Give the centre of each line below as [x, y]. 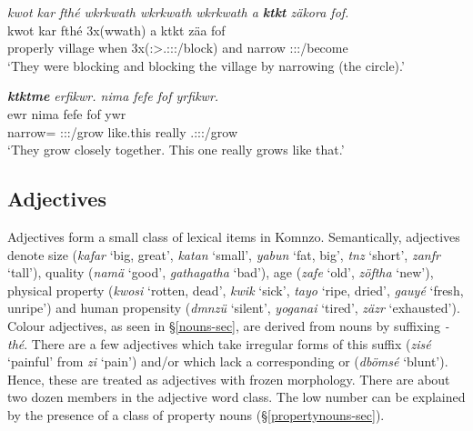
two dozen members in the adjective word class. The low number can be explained [236, 397]
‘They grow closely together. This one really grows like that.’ [176, 150]
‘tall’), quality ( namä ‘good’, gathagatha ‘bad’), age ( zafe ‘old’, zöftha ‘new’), [221, 272]
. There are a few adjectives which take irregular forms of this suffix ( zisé [227, 343]
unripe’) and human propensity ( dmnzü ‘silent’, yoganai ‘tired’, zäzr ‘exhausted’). [234, 308]
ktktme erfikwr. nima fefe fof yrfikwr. [113, 96]
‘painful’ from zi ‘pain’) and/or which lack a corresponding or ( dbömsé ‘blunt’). [228, 361]
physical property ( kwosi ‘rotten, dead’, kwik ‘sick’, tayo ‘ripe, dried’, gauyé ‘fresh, [236, 290]
